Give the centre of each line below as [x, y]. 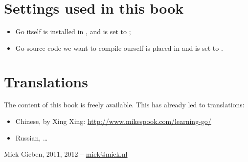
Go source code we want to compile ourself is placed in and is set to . [119, 48]
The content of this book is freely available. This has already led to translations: [124, 105]
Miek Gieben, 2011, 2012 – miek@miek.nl [66, 154]
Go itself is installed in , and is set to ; [73, 31]
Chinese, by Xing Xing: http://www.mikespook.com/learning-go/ [113, 121]
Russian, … [32, 137]
